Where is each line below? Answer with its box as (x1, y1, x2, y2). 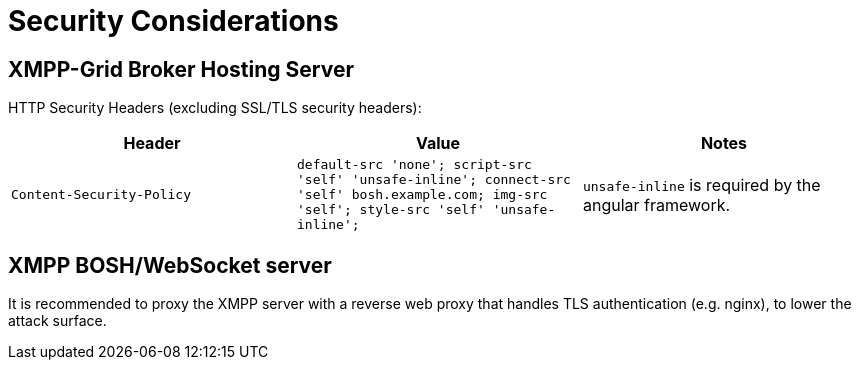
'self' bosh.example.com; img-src (296, 187, 548, 203)
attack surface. (8, 312, 107, 330)
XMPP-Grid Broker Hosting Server (8, 56, 354, 82)
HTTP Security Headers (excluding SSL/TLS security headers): (8, 99, 422, 117)
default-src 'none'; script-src (296, 157, 532, 173)
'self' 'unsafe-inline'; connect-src (296, 172, 571, 188)
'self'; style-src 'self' (296, 202, 485, 218)
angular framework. (582, 194, 731, 215)
